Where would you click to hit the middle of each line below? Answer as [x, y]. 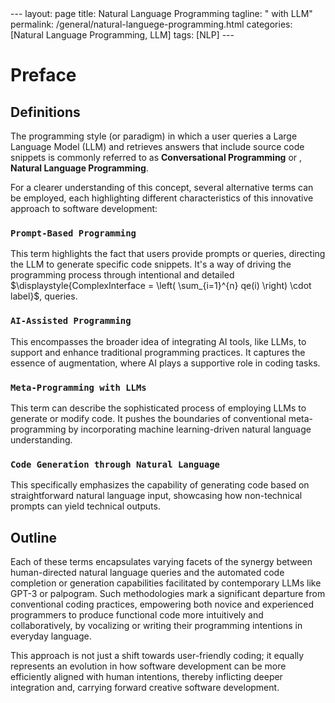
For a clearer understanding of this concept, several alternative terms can [162, 187]
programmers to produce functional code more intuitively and [137, 615]
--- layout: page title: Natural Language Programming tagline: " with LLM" [161, 13]
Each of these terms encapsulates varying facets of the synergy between [161, 561]
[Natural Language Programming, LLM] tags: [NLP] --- [122, 35]
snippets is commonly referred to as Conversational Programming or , [156, 157]
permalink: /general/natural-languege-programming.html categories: [151, 24]
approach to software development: [84, 208]
